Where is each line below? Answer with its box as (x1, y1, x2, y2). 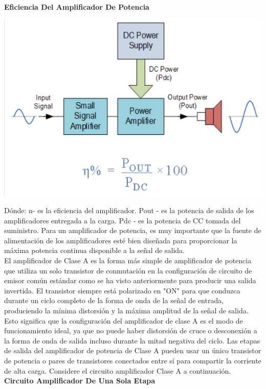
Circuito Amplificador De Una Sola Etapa (4, 375, 156, 386)
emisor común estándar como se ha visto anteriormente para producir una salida (4, 275, 256, 286)
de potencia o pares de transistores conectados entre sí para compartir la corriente (4, 355, 261, 366)
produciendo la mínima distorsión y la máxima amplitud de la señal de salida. (4, 305, 249, 316)
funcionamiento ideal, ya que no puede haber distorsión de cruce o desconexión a (4, 325, 257, 336)
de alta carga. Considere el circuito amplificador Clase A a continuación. (4, 365, 231, 376)
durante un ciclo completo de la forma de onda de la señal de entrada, (4, 295, 224, 306)
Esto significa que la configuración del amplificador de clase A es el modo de (4, 315, 243, 326)
